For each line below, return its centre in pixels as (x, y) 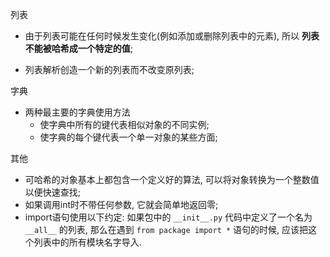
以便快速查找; (53, 192)
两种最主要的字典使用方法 (77, 112)
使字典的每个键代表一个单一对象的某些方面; (128, 137)
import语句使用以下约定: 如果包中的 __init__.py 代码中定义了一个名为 (168, 217)
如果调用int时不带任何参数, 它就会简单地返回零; (121, 204)
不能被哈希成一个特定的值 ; (79, 48)
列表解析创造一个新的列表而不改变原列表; (109, 69)
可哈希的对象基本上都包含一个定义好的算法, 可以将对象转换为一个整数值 (172, 179)
